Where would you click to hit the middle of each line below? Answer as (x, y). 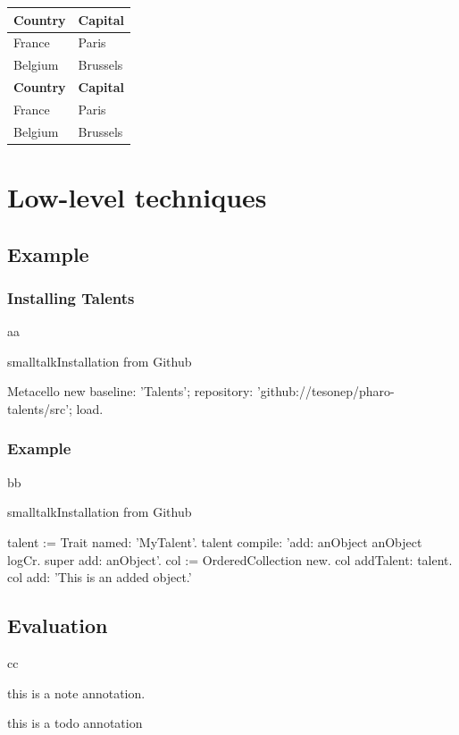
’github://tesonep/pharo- (325, 391)
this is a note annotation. (76, 693)
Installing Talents (71, 297)
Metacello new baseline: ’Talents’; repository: (130, 391)
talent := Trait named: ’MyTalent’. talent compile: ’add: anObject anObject (215, 541)
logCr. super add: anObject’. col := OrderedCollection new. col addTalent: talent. (230, 559)
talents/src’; (40, 408)
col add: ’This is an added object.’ (100, 577)
